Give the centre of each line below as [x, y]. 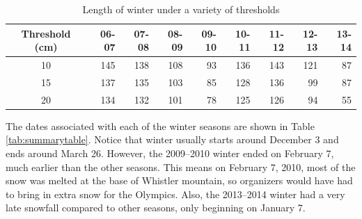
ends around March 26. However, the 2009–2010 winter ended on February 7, [170, 153]
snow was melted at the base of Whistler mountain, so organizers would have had [179, 180]
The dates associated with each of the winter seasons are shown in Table [160, 125]
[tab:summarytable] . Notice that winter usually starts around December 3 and [172, 139]
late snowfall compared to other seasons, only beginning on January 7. [156, 208]
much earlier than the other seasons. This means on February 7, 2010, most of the [181, 167]
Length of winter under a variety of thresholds [181, 9]
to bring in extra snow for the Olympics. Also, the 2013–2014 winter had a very [175, 194]
